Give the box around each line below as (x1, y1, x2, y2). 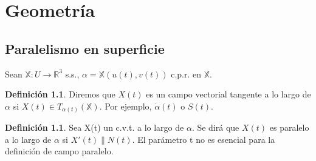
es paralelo (269, 121, 309, 134)
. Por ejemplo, (99, 99, 152, 112)
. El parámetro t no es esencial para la (132, 133, 275, 145)
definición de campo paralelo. (5, 145, 114, 157)
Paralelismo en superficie (5, 39, 165, 57)
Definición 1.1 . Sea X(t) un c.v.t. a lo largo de (5, 121, 184, 134)
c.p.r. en (171, 67, 202, 80)
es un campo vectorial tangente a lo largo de (146, 88, 311, 100)
